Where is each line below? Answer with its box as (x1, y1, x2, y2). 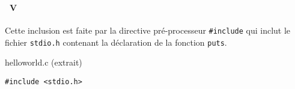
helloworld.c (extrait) (5, 56, 82, 69)
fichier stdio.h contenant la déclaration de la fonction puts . (5, 35, 227, 48)
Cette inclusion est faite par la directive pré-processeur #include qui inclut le (5, 24, 291, 37)
